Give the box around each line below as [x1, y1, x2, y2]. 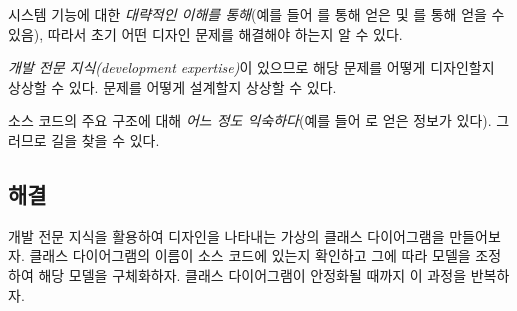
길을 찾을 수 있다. [51, 129, 160, 150]
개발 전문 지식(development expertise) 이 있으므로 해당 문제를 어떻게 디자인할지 [8, 57, 495, 78]
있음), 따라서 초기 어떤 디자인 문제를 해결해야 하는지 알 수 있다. [8, 23, 403, 44]
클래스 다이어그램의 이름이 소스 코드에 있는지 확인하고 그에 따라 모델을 [29, 245, 471, 266]
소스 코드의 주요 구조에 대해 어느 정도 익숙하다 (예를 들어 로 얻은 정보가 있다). [8, 110, 492, 131]
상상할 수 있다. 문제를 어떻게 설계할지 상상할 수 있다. [8, 76, 337, 97]
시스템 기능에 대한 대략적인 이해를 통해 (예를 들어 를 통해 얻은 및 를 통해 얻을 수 [8, 4, 505, 24]
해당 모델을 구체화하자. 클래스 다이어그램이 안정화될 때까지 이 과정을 [38, 264, 467, 285]
